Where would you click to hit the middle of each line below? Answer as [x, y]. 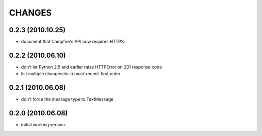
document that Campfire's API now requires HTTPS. [73, 42]
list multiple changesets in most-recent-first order [71, 74]
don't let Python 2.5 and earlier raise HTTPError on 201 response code [91, 67]
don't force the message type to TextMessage [67, 99]
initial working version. [44, 125]
